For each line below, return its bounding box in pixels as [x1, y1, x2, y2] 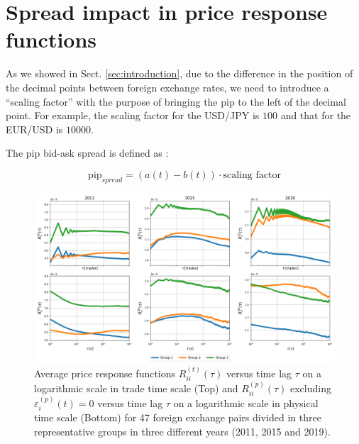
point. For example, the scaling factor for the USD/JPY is [6, 108, 260, 123]
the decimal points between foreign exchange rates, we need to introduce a [6, 79, 329, 94]
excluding [290, 380, 331, 395]
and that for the [280, 108, 351, 123]
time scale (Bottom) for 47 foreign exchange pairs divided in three [34, 410, 321, 425]
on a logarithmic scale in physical [173, 396, 319, 411]
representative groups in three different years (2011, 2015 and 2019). [34, 424, 331, 439]
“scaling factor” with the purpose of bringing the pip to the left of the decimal [6, 94, 346, 109]
